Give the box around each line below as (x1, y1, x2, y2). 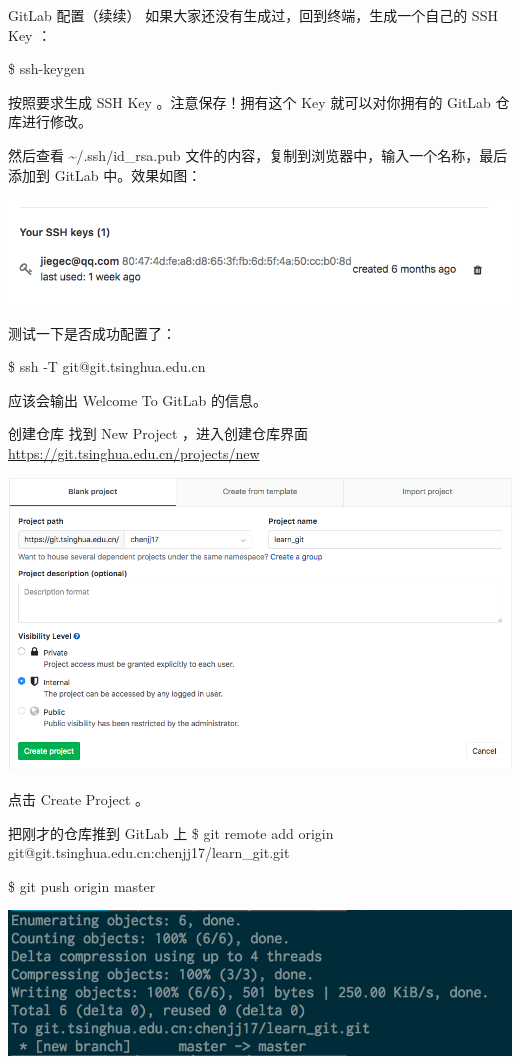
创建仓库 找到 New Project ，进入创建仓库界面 (8, 423, 309, 444)
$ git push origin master (8, 875, 156, 896)
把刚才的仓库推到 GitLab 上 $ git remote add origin (8, 822, 334, 843)
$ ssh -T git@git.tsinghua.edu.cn (8, 356, 206, 377)
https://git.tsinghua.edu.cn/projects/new (8, 442, 260, 463)
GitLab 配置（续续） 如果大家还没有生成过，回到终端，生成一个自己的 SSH (8, 5, 498, 25)
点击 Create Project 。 (8, 789, 150, 810)
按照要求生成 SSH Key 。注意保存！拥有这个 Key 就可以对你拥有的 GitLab (8, 91, 491, 112)
